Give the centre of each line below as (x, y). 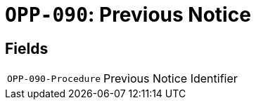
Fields (27, 48)
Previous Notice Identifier (171, 79)
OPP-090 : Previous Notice (128, 15)
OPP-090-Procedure (54, 78)
